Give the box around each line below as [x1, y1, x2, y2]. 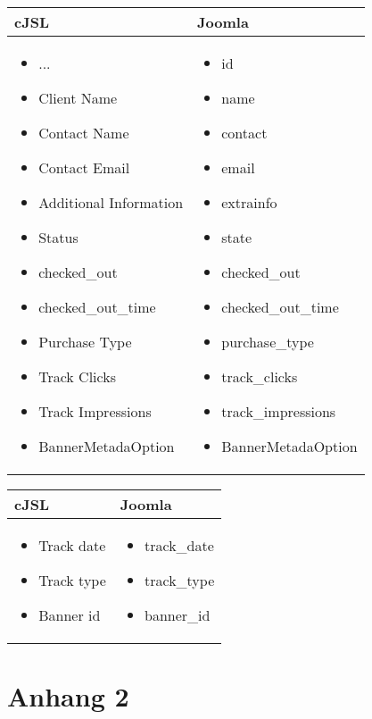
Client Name [38, 88, 118, 108]
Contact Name [38, 122, 129, 143]
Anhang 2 [7, 678, 129, 715]
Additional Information [38, 192, 184, 213]
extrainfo [221, 192, 277, 213]
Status [38, 227, 79, 247]
